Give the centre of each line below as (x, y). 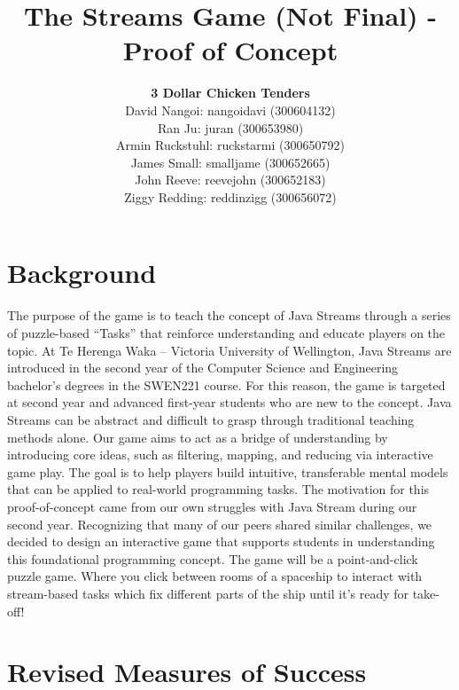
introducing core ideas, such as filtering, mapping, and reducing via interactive (220, 455)
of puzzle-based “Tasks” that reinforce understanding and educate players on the (226, 333)
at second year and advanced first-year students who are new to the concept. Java (229, 402)
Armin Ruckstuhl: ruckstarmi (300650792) (230, 145)
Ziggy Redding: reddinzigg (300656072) (230, 196)
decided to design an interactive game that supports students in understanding (221, 541)
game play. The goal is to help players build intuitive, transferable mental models (228, 471)
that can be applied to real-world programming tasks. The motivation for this (218, 489)
